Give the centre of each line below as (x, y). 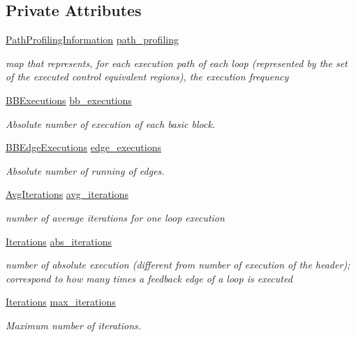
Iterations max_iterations (61, 302)
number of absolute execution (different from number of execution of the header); (178, 265)
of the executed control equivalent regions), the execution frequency (147, 77)
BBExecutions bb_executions (69, 100)
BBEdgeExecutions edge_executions (83, 147)
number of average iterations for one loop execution (115, 217)
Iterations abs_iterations (59, 241)
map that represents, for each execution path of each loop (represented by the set (177, 63)
